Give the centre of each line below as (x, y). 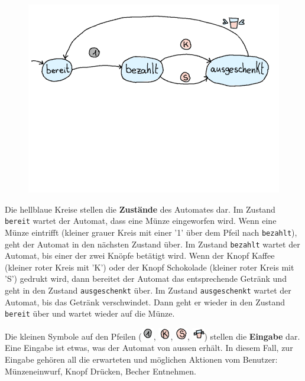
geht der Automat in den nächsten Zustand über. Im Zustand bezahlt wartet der (152, 244)
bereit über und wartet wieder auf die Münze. (90, 313)
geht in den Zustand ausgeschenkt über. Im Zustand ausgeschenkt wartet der (148, 290)
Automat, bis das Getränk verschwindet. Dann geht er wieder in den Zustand (145, 302)
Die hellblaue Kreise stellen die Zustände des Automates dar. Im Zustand (140, 209)
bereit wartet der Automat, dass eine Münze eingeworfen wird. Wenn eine (141, 221)
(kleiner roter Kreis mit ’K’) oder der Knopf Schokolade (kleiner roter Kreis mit (150, 267)
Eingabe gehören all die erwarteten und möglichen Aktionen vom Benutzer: (141, 359)
